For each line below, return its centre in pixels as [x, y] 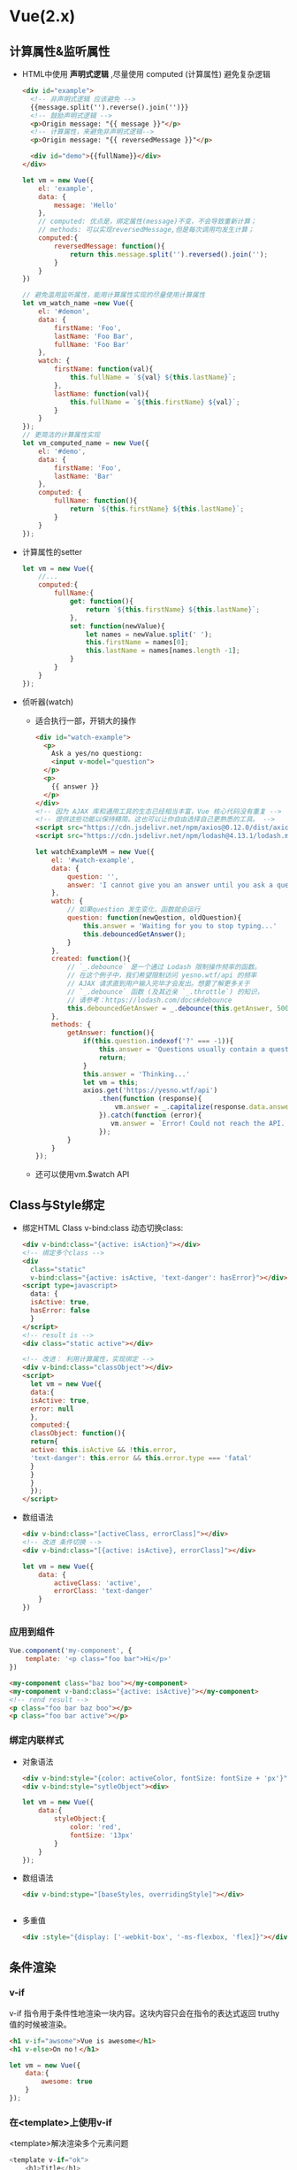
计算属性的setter [52, 551]
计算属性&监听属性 [60, 51]
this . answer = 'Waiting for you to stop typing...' [180, 926]
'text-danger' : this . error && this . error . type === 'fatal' [141, 1458]
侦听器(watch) [48, 702]
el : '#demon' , [64, 312]
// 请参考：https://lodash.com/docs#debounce [149, 1000]
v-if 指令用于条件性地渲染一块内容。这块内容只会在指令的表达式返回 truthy [145, 2013]
